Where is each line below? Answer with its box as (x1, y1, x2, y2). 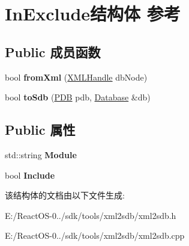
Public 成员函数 (5, 42, 101, 61)
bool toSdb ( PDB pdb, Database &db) (5, 91, 151, 103)
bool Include (5, 168, 55, 181)
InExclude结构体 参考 (5, 1, 181, 26)
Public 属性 (5, 120, 76, 139)
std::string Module (5, 148, 77, 161)
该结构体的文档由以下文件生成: (5, 189, 125, 201)
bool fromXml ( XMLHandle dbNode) (5, 70, 148, 83)
